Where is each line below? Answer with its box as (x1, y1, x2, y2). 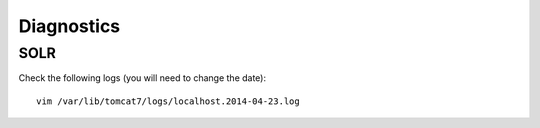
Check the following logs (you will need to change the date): (18, 72, 267, 84)
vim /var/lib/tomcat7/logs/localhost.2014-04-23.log (36, 95, 300, 107)
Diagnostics (18, 15, 121, 37)
